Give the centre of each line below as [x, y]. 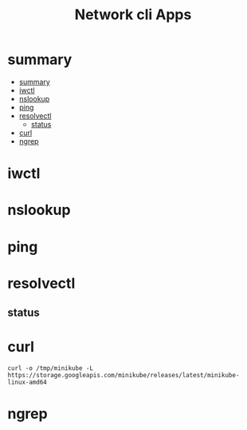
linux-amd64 [27, 382]
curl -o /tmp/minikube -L [50, 368]
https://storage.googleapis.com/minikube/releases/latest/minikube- [123, 376]
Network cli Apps [133, 15]
